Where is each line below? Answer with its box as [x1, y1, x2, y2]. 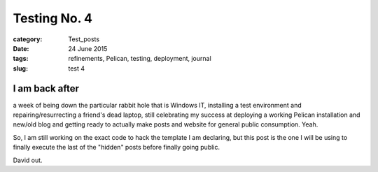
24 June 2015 [68, 44, 108, 52]
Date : [13, 44, 29, 52]
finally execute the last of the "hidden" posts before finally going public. [13, 143, 220, 152]
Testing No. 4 [13, 10, 93, 26]
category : [13, 35, 43, 43]
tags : [13, 55, 29, 63]
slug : [13, 64, 28, 73]
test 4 [68, 64, 85, 73]
